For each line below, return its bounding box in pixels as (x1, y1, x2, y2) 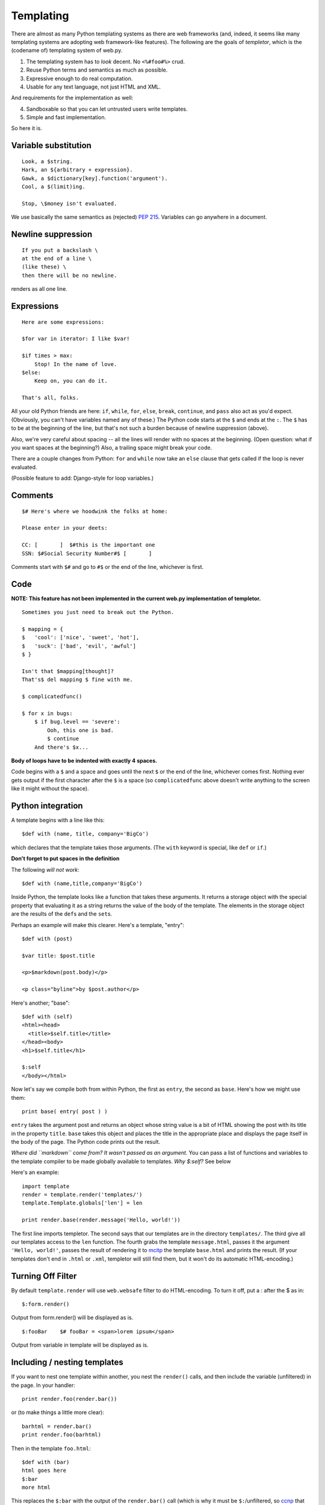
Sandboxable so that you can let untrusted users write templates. (26, 105, 188, 113)
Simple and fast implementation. (26, 114, 107, 121)
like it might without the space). (11, 785, 90, 792)
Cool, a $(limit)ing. (22, 184, 85, 190)
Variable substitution (11, 140, 91, 150)
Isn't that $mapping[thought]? (22, 668, 114, 674)
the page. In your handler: (11, 1382, 75, 1389)
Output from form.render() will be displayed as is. (11, 1314, 134, 1321)
